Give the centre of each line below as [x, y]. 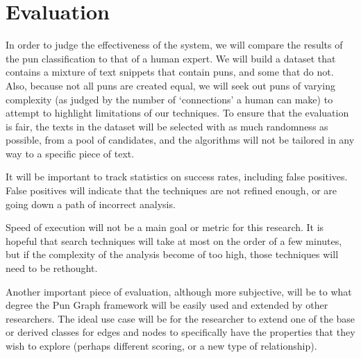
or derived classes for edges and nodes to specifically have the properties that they [180, 332]
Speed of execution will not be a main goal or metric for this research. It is [165, 227]
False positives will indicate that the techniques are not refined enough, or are [171, 190]
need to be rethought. [52, 268]
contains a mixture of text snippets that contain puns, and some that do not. [170, 72]
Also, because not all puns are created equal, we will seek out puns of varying [170, 85]
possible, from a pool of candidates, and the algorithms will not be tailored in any [180, 140]
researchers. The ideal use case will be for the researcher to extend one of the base [180, 318]
